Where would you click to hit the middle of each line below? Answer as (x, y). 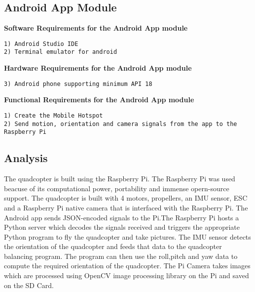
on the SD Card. (29, 285)
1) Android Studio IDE (41, 44)
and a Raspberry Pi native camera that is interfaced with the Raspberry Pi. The (126, 207)
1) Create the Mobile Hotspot (54, 115)
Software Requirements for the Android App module (96, 28)
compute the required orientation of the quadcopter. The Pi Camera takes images (127, 266)
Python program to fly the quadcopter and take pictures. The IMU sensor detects (127, 236)
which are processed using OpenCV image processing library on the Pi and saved (127, 275)
